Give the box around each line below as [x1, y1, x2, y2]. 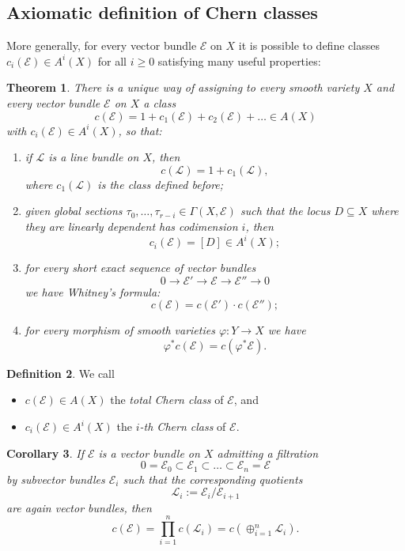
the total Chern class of [110, 391, 224, 408]
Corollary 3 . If [6, 444, 84, 461]
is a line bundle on [48, 149, 139, 165]
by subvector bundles [6, 470, 105, 487]
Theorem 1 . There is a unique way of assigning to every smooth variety [6, 79, 360, 96]
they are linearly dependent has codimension [25, 217, 238, 234]
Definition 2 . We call [6, 364, 115, 381]
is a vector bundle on [98, 444, 200, 461]
